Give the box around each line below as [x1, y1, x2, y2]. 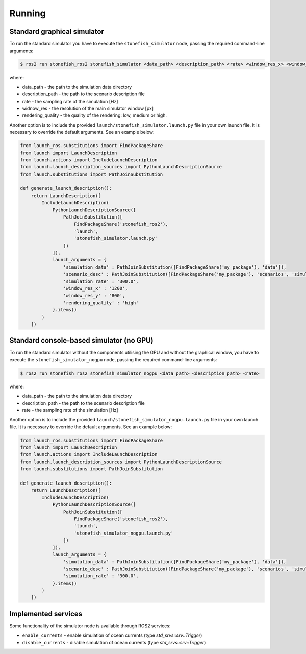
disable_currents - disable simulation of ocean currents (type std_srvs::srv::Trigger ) [22, 639, 206, 645]
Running [9, 8, 46, 19]
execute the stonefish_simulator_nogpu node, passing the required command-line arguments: [9, 356, 217, 362]
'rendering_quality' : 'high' [63, 300, 139, 306]
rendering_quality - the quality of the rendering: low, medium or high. [22, 112, 167, 118]
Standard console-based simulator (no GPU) [9, 336, 154, 345]
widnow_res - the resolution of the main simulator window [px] [22, 105, 154, 111]
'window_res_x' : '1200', [63, 285, 128, 291]
